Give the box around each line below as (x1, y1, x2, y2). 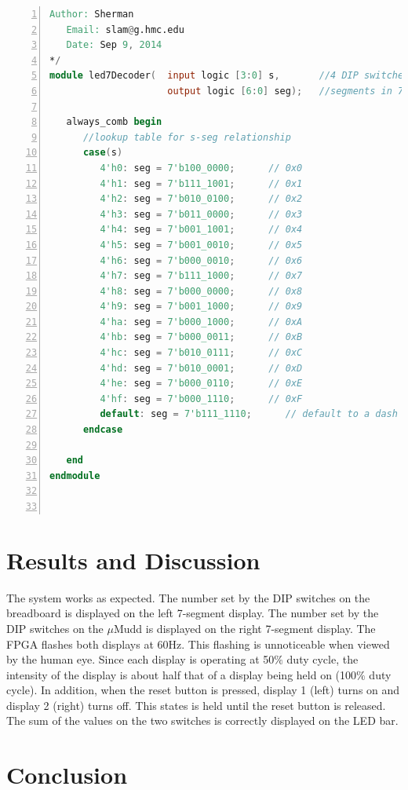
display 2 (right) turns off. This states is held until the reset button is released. (6, 697, 386, 713)
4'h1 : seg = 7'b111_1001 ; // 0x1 (100, 177, 303, 189)
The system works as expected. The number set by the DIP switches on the (6, 589, 370, 605)
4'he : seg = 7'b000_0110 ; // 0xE (100, 378, 303, 390)
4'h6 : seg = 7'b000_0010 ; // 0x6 (100, 254, 303, 266)
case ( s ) (82, 147, 123, 159)
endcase (82, 424, 123, 436)
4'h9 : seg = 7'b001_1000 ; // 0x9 (100, 301, 303, 313)
